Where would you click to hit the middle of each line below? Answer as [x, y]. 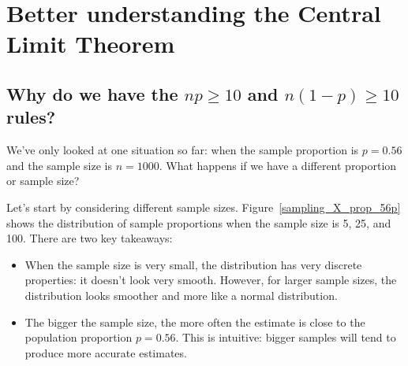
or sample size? [43, 181]
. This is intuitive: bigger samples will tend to [286, 337]
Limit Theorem [91, 44]
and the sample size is [59, 165]
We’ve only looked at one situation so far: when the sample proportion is [183, 150]
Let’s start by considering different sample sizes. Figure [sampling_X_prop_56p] [204, 207]
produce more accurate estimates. [106, 352]
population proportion [79, 337]
